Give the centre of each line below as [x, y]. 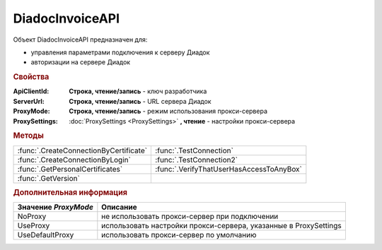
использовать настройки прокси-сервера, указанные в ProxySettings [222, 226]
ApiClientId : [31, 91]
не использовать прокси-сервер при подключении [190, 217]
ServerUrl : [29, 101]
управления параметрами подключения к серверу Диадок [120, 52]
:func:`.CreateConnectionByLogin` [74, 160]
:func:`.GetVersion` [49, 178]
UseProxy [34, 226]
